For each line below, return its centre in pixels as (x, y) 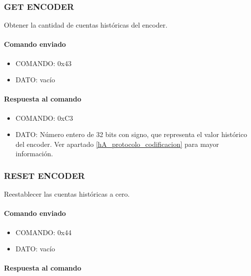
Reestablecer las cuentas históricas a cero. (67, 194)
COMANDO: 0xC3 (44, 118)
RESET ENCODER (45, 175)
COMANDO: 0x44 (44, 232)
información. (34, 154)
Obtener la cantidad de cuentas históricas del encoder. (86, 25)
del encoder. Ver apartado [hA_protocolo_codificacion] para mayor (117, 144)
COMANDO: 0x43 (44, 63)
